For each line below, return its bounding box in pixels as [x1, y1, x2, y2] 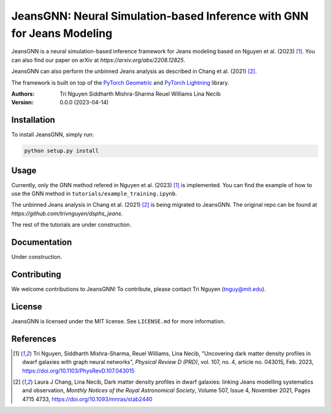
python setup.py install [24, 147, 99, 155]
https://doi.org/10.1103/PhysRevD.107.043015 [22, 367, 135, 374]
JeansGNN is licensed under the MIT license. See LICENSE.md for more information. [11, 317, 226, 325]
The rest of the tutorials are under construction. [11, 221, 132, 228]
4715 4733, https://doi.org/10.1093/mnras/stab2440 [22, 395, 153, 403]
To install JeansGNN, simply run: [11, 131, 94, 138]
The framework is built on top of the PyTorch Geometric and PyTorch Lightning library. [11, 79, 229, 86]
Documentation [11, 237, 72, 248]
